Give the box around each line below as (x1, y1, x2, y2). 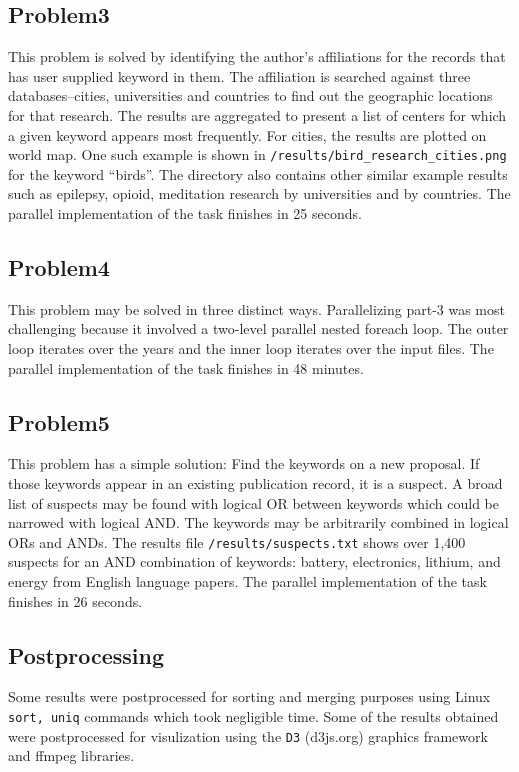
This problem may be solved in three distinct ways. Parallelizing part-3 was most (8, 298, 505, 319)
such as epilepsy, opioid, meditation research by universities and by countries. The (8, 183, 511, 204)
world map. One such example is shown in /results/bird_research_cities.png (8, 144, 507, 165)
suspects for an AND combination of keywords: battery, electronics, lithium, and (8, 551, 501, 572)
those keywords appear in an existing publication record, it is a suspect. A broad (8, 472, 503, 493)
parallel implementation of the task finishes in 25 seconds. (8, 203, 362, 224)
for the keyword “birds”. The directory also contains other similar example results (8, 163, 508, 184)
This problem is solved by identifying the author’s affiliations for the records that (8, 46, 506, 67)
